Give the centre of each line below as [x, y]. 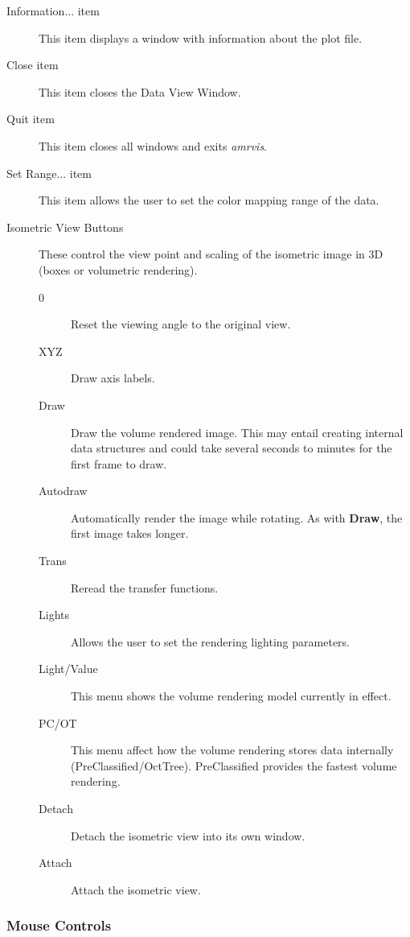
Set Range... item [49, 173]
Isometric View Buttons [65, 227]
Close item [33, 65]
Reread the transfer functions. [145, 587]
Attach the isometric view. [136, 889]
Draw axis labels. [113, 378]
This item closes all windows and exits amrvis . [153, 145]
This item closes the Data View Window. [140, 91]
